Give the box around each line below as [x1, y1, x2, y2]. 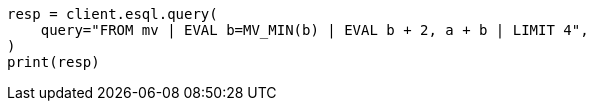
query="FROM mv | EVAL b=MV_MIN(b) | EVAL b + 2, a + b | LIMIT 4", [40, 22, 589, 38]
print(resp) [7, 54, 100, 70]
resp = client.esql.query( [7, 6, 218, 22]
